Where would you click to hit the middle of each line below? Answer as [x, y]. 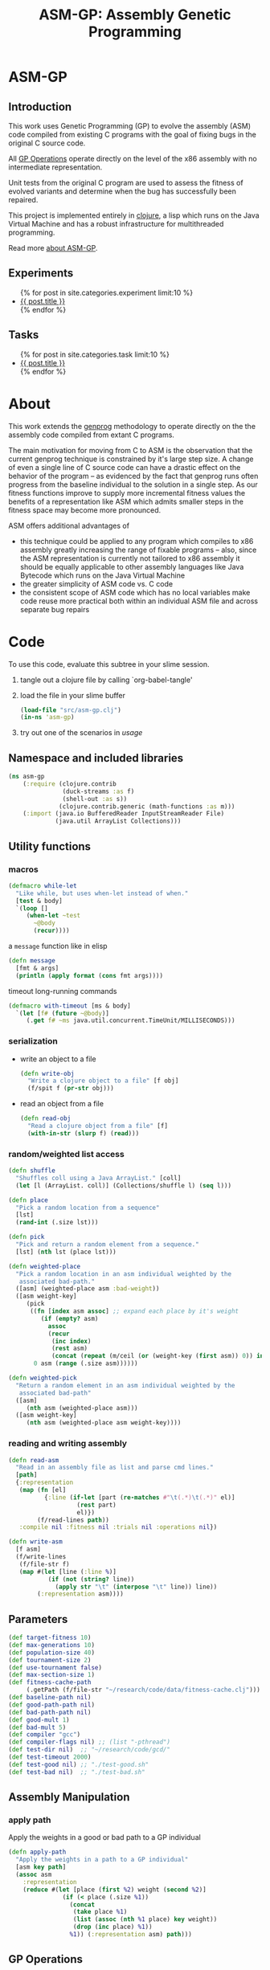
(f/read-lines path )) [74, 1520]
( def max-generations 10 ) [51, 1645]
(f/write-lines [41, 1557]
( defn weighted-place [45, 1266]
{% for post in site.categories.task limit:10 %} [95, 354]
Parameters [38, 1619]
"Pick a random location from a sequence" [88, 1208]
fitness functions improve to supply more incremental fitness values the [127, 492]
